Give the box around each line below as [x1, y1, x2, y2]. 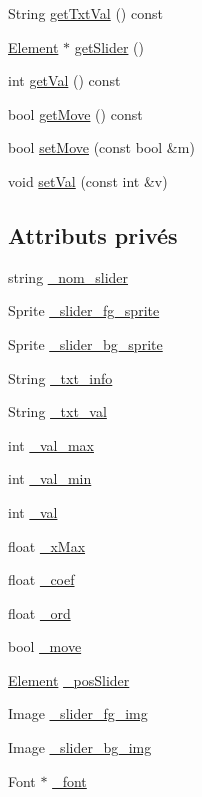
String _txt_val [8, 401, 107, 422]
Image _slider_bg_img [8, 737, 152, 758]
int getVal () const [8, 70, 121, 91]
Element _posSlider [8, 669, 130, 690]
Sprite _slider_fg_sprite [8, 300, 160, 321]
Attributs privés [8, 219, 178, 250]
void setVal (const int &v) [8, 170, 168, 191]
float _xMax [8, 535, 86, 556]
